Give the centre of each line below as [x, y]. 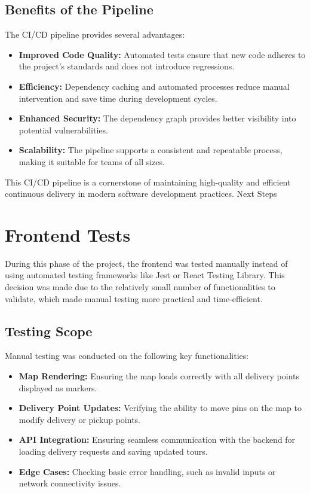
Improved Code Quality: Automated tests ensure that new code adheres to [162, 54]
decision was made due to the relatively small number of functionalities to [140, 287]
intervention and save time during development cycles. [118, 98]
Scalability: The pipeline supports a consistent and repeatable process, [151, 150]
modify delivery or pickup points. [79, 419]
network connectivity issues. [70, 483]
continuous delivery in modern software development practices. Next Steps [141, 194]
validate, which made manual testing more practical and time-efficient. [134, 298]
